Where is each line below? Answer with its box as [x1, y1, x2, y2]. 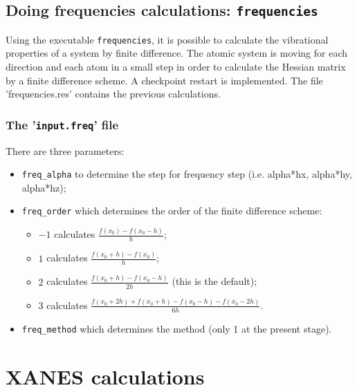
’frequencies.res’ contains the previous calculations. [6, 86, 221, 101]
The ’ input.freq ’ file [6, 115, 119, 133]
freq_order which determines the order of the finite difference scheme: [21, 203, 322, 218]
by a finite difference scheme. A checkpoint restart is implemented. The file [6, 73, 323, 87]
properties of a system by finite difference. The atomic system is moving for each [6, 46, 348, 60]
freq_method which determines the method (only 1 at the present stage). [21, 321, 332, 335]
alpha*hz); [21, 180, 66, 194]
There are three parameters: [6, 143, 125, 158]
